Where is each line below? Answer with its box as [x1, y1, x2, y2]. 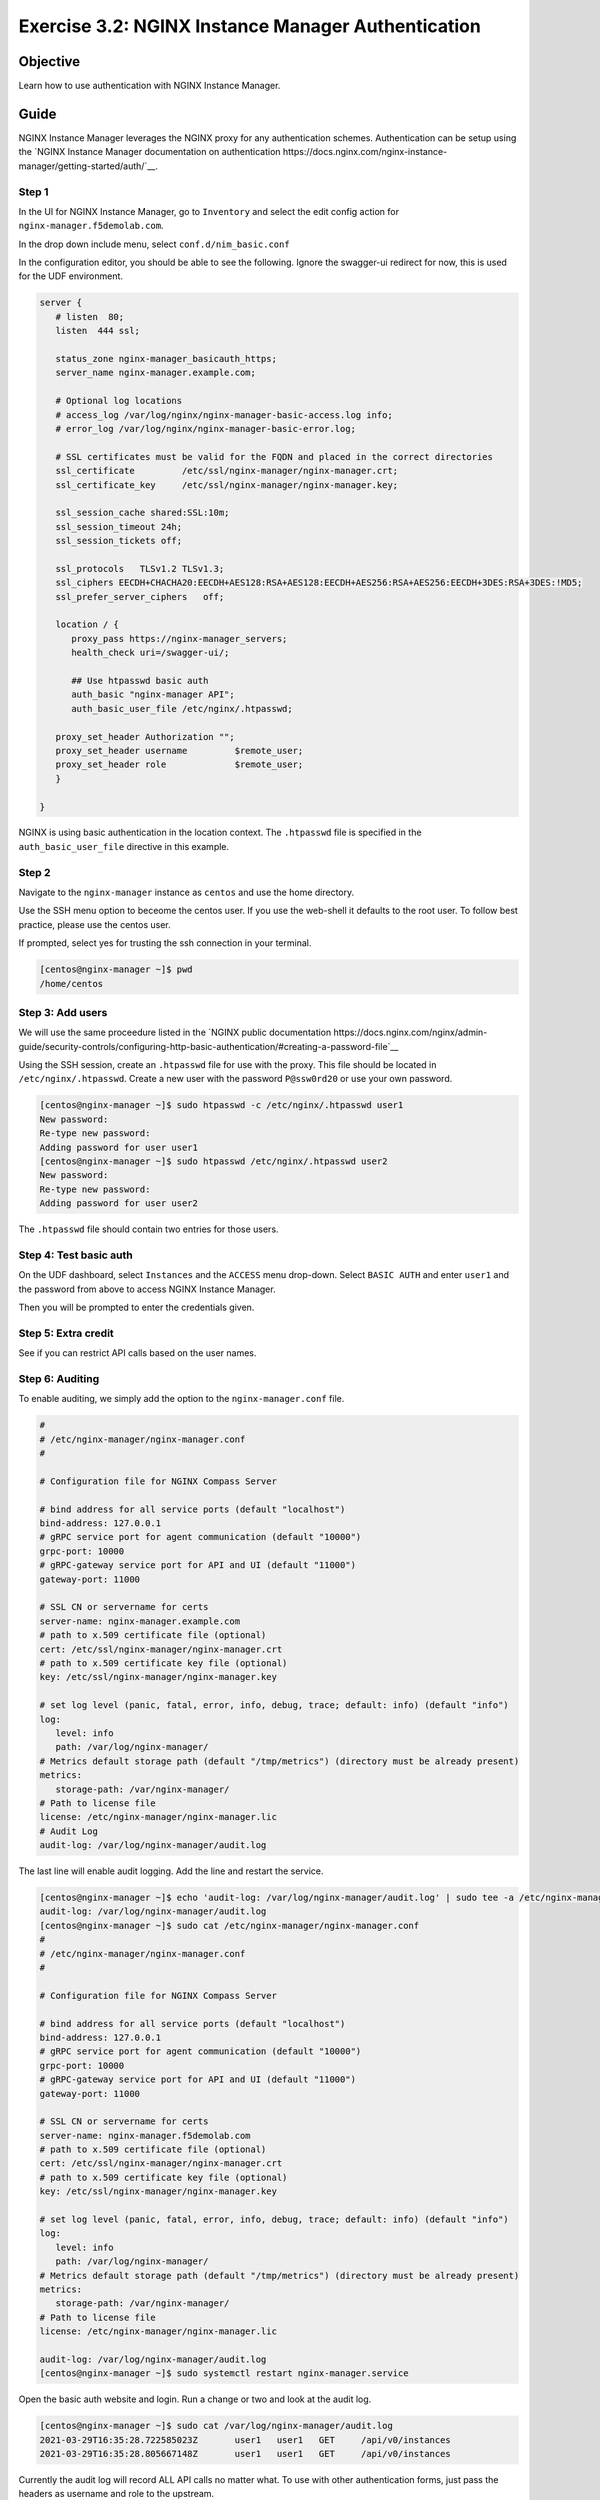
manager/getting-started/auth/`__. [18, 160, 159, 172]
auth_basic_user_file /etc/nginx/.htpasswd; [71, 703, 294, 714]
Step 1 [18, 185, 49, 199]
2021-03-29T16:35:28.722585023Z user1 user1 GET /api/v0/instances [39, 2434, 452, 2445]
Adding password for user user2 [39, 1198, 199, 1209]
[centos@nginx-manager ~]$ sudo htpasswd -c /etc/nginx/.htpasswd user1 [39, 1100, 404, 1111]
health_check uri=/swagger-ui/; [71, 647, 230, 659]
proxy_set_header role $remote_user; [55, 759, 304, 770]
